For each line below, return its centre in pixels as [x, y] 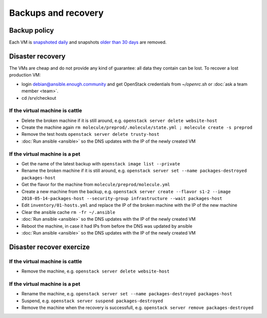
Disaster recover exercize [49, 247]
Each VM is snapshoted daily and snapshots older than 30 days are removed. [88, 42]
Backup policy [32, 30]
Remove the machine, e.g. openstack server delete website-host [96, 271]
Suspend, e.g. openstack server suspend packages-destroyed [92, 301]
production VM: [25, 75]
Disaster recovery [37, 56]
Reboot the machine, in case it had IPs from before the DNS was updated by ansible [107, 226]
